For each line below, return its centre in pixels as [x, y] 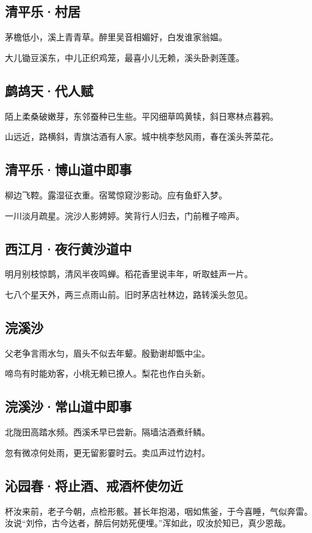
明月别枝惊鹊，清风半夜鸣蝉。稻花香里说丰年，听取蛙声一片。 [129, 274]
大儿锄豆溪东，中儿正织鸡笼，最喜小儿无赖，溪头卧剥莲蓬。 [125, 57]
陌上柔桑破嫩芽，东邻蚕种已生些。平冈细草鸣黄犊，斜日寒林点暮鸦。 [142, 116]
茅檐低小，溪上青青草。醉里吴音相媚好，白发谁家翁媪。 [116, 37]
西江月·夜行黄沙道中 [68, 248]
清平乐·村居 [43, 11]
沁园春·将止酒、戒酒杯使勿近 [94, 485]
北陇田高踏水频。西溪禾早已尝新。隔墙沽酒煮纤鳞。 [107, 432]
